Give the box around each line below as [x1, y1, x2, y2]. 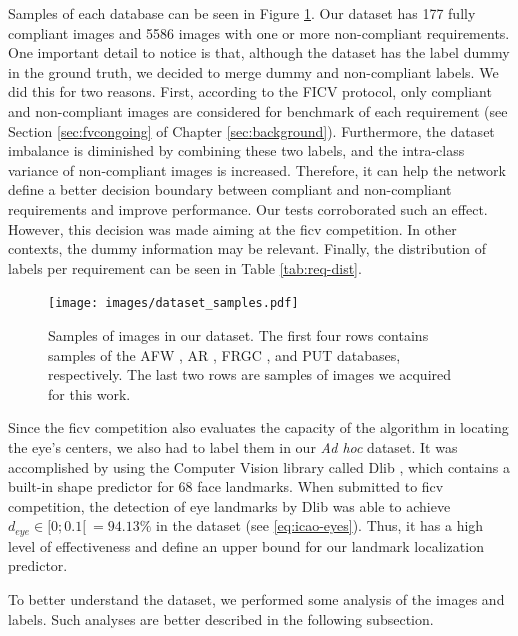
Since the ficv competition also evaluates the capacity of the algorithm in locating [8, 417, 509, 438]
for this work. [48, 383, 131, 404]
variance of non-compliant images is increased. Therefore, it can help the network [8, 159, 506, 180]
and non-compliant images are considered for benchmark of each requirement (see [8, 100, 508, 121]
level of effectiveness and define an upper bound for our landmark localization [8, 535, 484, 556]
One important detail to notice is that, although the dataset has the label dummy [8, 42, 510, 63]
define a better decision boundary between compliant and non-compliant [8, 179, 452, 200]
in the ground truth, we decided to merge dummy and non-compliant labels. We [8, 61, 499, 82]
